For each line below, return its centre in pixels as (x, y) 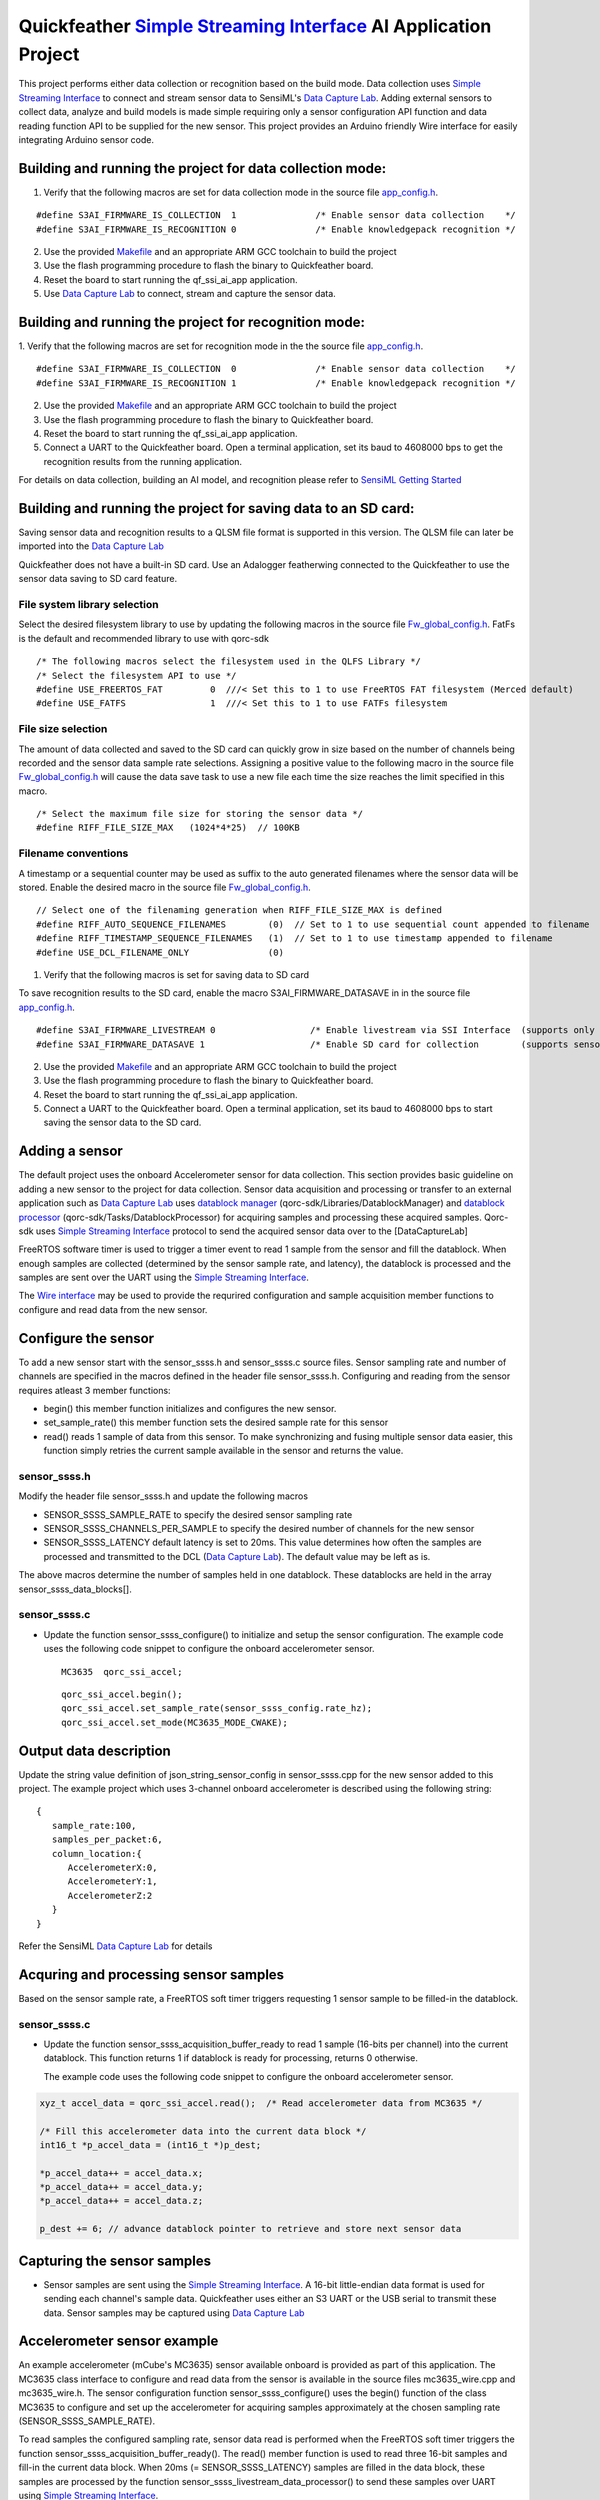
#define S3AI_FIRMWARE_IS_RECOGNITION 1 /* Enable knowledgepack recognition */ (276, 383)
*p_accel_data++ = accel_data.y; (121, 2187)
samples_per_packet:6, (107, 1839)
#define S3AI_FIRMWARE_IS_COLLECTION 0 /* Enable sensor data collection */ (276, 369)
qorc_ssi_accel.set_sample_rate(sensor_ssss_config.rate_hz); (217, 1708)
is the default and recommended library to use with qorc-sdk (144, 638)
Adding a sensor (71, 1151)
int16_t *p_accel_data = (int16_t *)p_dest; (150, 2144)
